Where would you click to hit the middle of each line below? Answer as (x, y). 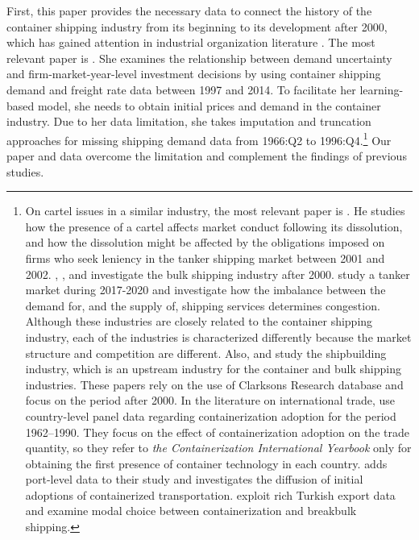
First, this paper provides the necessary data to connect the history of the (189, 10)
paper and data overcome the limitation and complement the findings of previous (207, 156)
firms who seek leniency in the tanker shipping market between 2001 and (205, 258)
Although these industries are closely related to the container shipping (199, 321)
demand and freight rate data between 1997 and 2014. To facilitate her (181, 89)
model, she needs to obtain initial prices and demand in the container (209, 105)
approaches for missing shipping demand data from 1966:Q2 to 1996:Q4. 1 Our (199, 139)
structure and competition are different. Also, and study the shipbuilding (206, 353)
